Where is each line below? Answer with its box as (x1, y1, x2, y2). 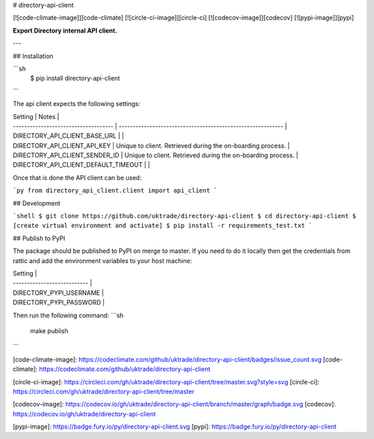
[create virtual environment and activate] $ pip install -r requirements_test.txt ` (12, 222, 313, 230)
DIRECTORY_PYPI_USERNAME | (12, 288, 104, 297)
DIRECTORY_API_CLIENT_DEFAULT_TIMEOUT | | (12, 161, 150, 169)
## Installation (12, 52, 53, 60)
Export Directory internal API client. (12, 26, 118, 35)
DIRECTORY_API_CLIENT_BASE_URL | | (12, 132, 125, 140)
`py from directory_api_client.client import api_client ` (12, 187, 218, 195)
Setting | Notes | (12, 112, 60, 120)
